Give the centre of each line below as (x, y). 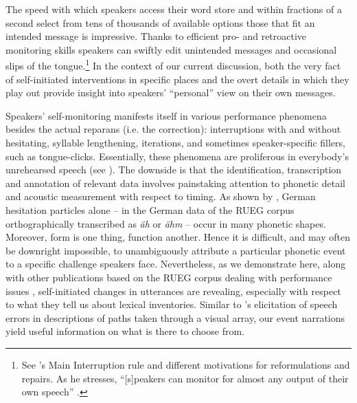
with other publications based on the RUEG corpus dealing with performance (169, 277)
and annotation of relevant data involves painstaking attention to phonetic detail (175, 183)
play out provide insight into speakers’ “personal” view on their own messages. (171, 92)
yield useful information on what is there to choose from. (125, 331)
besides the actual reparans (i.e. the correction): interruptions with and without (173, 129)
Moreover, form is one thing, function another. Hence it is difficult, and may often (178, 237)
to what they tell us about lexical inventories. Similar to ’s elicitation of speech (172, 304)
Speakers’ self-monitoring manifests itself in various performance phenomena (166, 115)
